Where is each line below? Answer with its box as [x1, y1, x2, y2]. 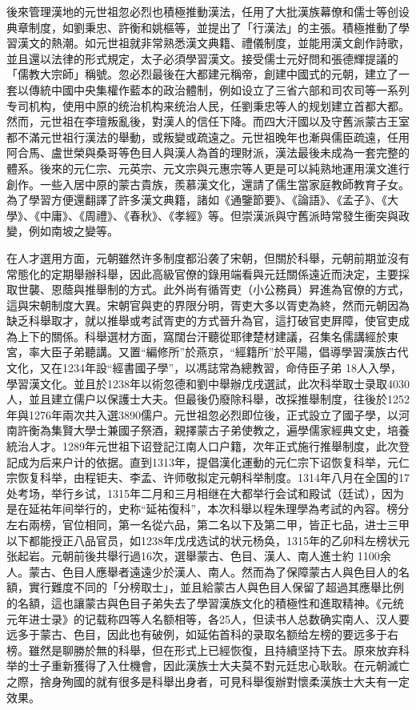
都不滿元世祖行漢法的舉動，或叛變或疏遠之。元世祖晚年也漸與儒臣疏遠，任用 [6, 128, 410, 145]
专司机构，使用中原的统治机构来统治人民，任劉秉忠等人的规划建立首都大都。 [6, 97, 410, 114]
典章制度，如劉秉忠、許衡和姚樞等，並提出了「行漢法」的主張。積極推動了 [6, 18, 398, 35]
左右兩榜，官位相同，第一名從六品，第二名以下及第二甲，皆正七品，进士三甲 [6, 516, 410, 532]
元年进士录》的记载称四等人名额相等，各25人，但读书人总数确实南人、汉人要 [6, 610, 410, 627]
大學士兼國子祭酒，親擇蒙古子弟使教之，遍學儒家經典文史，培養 [73, 422, 410, 439]
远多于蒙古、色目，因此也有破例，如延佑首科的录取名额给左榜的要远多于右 [6, 626, 398, 643]
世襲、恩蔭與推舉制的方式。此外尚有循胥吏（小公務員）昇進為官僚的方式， [17, 281, 410, 298]
